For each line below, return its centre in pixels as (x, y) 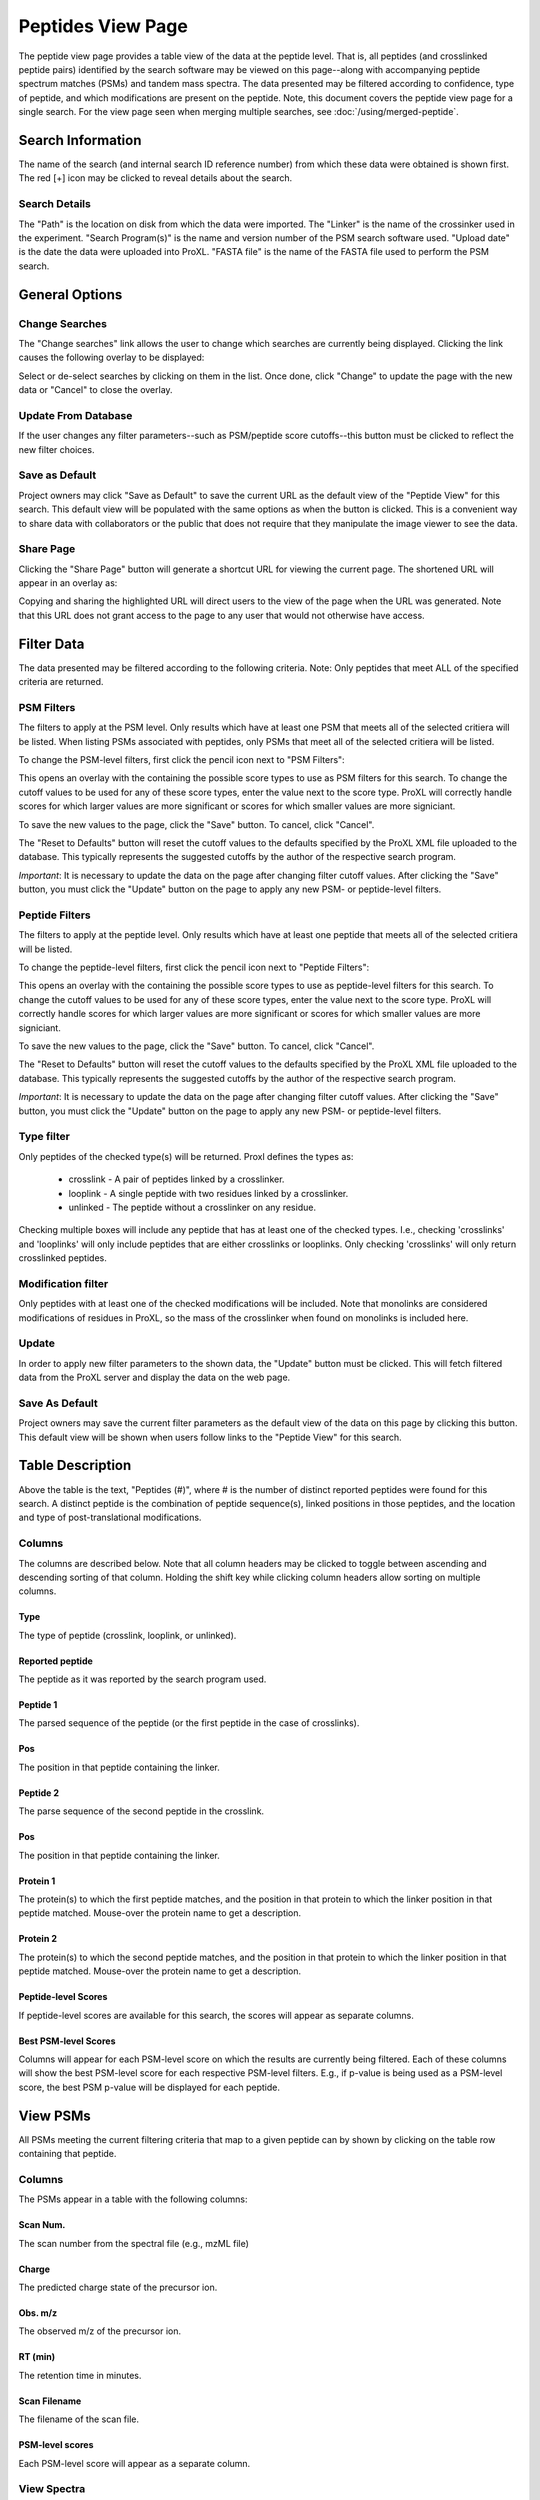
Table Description (75, 1465)
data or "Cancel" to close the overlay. (96, 390)
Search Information (80, 140)
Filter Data (51, 643)
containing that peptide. (67, 2154)
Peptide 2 (39, 1792)
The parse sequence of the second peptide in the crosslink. (141, 1811)
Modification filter (63, 1283)
